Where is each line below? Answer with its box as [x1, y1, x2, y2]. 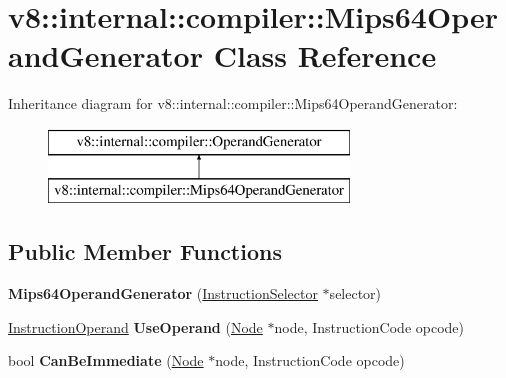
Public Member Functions [8, 236, 282, 267]
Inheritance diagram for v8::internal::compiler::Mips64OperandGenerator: [8, 93, 458, 114]
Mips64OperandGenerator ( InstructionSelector [8, 283, 318, 304]
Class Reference [213, 35, 437, 76]
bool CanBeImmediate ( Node [8, 350, 204, 371]
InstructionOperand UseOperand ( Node [8, 316, 263, 337]
